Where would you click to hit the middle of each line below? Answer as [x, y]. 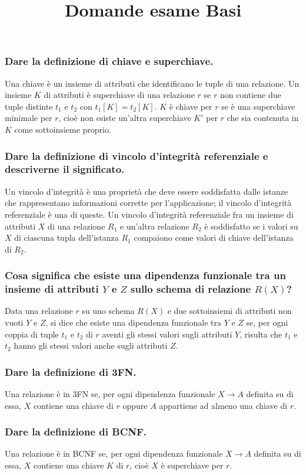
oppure [135, 405]
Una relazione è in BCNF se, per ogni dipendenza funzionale [114, 453]
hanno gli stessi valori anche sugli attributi [91, 345]
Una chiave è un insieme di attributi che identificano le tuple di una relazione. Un [152, 83]
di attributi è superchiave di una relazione [119, 95]
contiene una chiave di [74, 405]
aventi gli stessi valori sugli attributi [167, 334]
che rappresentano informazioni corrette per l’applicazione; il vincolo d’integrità [148, 203]
